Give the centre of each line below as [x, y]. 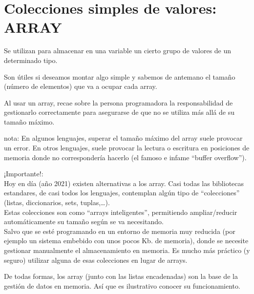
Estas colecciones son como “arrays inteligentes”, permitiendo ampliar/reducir [121, 212]
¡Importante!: [24, 174]
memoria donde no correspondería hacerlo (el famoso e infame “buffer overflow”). [125, 157]
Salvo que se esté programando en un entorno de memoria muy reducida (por [120, 231]
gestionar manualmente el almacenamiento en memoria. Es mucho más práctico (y [127, 250]
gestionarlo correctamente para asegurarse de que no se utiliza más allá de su [119, 112]
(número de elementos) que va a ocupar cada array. [81, 86]
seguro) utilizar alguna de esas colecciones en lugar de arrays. [96, 260]
